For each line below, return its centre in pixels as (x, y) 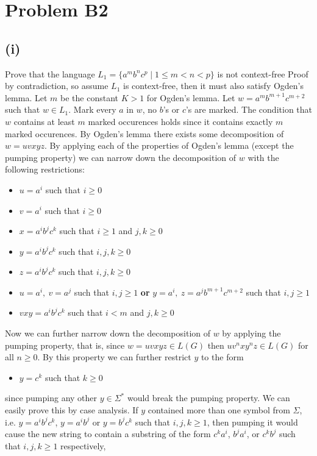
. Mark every (92, 109)
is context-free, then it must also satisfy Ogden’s (213, 86)
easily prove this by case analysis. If (72, 410)
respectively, (83, 445)
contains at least (44, 121)
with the (263, 157)
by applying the (251, 333)
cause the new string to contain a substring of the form (108, 434)
